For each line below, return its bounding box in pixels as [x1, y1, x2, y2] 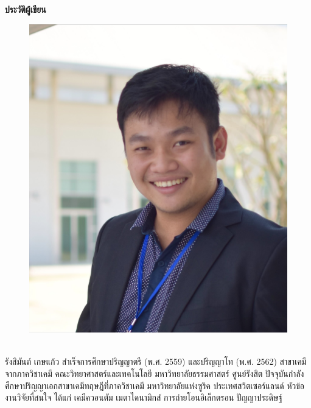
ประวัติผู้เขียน [5, 3, 46, 15]
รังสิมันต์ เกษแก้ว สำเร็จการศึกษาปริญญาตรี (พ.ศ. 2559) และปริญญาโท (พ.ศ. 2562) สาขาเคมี [5, 355, 307, 368]
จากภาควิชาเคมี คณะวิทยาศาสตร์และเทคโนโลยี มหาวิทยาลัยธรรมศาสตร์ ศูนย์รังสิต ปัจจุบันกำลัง [5, 367, 304, 379]
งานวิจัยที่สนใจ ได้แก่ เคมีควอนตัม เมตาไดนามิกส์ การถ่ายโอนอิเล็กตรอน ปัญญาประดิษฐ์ [5, 391, 282, 404]
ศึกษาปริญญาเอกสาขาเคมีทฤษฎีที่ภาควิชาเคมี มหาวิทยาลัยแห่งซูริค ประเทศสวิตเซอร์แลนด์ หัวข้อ [5, 379, 305, 392]
